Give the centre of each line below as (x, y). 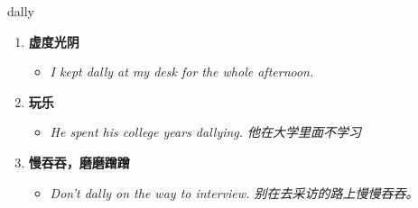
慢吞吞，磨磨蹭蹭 (79, 162)
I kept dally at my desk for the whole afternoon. (182, 72)
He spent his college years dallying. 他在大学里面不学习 (206, 132)
